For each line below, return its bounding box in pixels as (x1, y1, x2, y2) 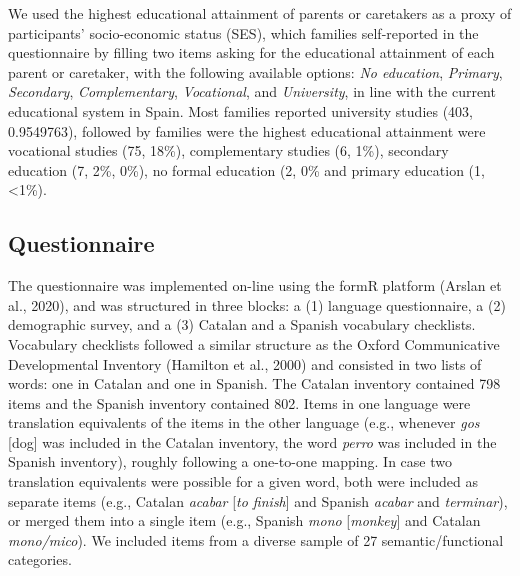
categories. (8, 549, 72, 570)
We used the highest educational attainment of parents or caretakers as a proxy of (8, 3, 512, 23)
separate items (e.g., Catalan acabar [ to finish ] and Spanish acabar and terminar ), (8, 490, 508, 511)
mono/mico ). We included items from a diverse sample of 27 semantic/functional (8, 529, 504, 550)
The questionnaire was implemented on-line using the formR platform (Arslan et (8, 275, 502, 296)
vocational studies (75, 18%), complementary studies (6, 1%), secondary (8, 140, 449, 161)
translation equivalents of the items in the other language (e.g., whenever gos (8, 412, 480, 433)
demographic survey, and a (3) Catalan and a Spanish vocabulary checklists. (8, 314, 476, 335)
